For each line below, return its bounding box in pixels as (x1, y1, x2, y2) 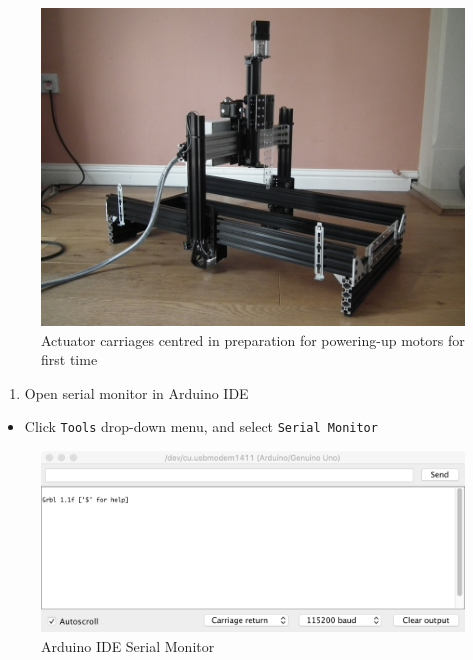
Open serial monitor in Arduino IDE (24, 382, 249, 403)
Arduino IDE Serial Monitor (41, 635, 215, 656)
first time (41, 349, 98, 370)
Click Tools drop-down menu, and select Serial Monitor (24, 416, 378, 437)
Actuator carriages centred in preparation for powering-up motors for (41, 329, 465, 350)
